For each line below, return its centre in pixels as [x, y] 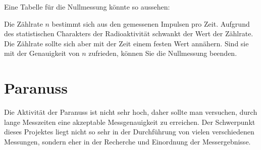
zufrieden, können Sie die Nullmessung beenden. [163, 53]
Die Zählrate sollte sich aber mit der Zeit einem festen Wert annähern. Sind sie [126, 43]
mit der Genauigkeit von [42, 53]
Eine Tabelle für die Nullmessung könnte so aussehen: [87, 7]
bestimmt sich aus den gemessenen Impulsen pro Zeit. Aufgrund [151, 23]
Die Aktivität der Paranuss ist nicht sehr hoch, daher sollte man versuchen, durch [131, 112]
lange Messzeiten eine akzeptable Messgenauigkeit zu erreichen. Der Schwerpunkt [130, 122]
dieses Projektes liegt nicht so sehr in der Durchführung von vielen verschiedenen [129, 132]
